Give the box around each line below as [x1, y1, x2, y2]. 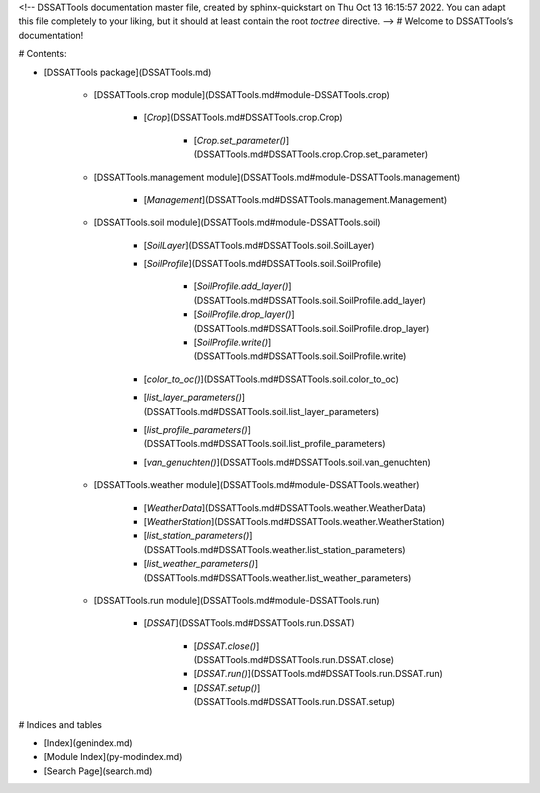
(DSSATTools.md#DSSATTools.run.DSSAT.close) [193, 654, 395, 666]
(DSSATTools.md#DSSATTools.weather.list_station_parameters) [143, 543, 406, 555]
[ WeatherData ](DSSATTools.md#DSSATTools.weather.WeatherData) [143, 501, 427, 514]
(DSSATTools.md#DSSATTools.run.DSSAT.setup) [193, 696, 395, 708]
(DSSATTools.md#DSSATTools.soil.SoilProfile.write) [193, 350, 407, 362]
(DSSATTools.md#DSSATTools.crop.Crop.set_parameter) [193, 148, 429, 160]
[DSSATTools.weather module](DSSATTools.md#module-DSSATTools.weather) [93, 479, 420, 491]
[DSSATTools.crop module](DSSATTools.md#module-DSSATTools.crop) [93, 88, 390, 100]
